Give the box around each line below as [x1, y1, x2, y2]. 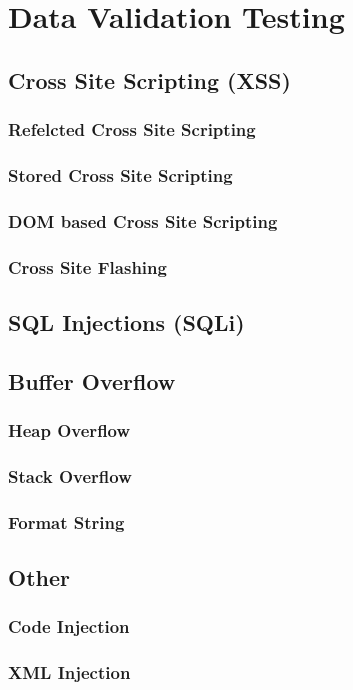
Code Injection [8, 614, 130, 639]
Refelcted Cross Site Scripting [8, 117, 256, 142]
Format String [8, 509, 125, 534]
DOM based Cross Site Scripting [8, 208, 278, 233]
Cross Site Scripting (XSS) [8, 64, 291, 95]
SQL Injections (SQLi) [8, 306, 245, 337]
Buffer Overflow [8, 365, 176, 396]
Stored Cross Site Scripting [8, 162, 233, 187]
